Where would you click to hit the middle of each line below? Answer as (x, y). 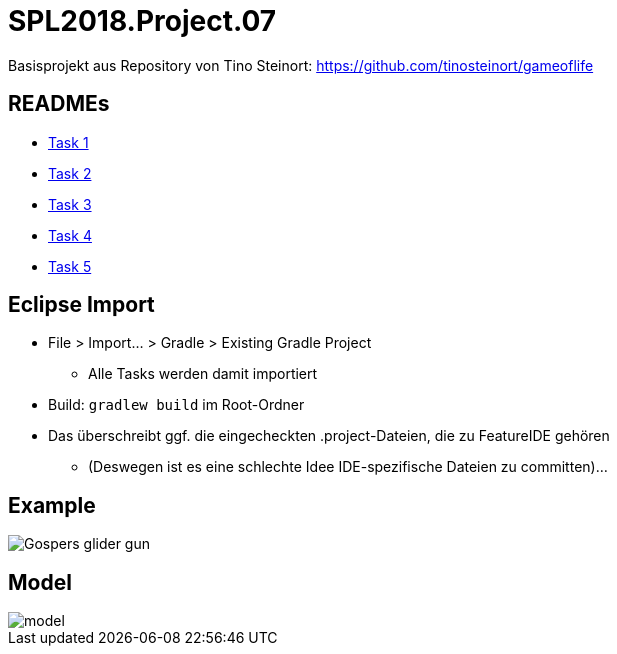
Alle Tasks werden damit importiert (203, 374)
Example (52, 505)
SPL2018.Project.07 (142, 21)
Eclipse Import (81, 305)
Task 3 (70, 204)
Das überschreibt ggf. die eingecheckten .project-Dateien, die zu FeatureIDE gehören (329, 436)
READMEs (59, 104)
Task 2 (70, 173)
